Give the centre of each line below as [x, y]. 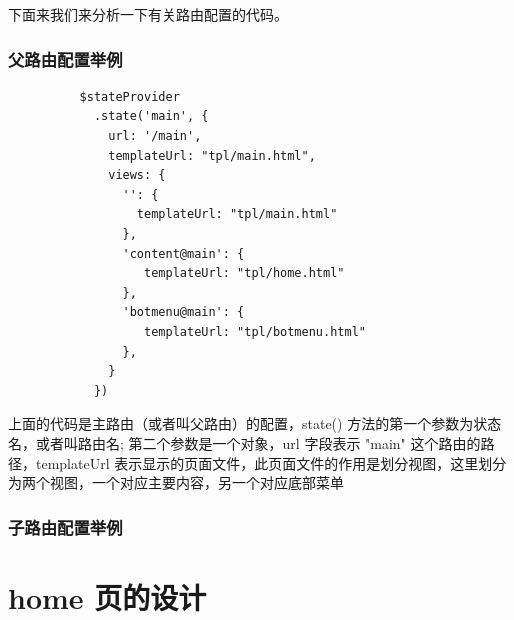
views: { [137, 175]
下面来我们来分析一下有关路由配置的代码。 [148, 14]
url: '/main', [155, 136]
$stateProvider [129, 96]
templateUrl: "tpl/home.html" [244, 273]
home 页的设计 [107, 596]
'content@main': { [183, 253]
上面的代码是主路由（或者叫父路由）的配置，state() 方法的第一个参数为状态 [255, 423]
